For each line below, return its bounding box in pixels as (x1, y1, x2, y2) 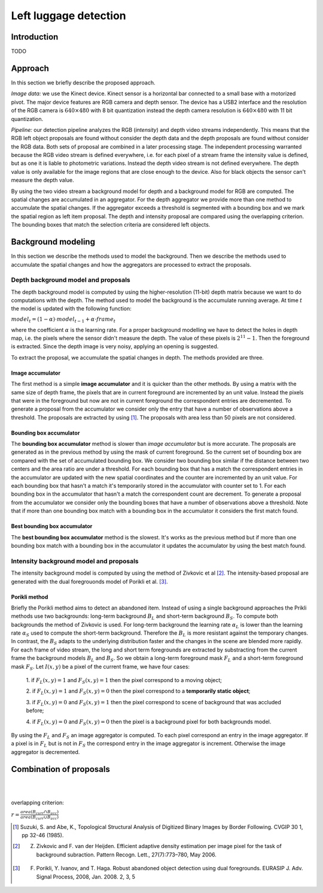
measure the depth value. (11, 177, 74, 184)
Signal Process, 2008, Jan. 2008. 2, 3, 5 (36, 873, 136, 880)
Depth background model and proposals (11, 276, 131, 284)
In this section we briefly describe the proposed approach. (11, 79, 156, 86)
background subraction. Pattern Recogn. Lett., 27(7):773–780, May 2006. (36, 851, 217, 858)
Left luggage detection (11, 9, 127, 22)
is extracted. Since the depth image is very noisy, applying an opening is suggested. (11, 343, 219, 350)
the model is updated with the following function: (11, 305, 132, 312)
